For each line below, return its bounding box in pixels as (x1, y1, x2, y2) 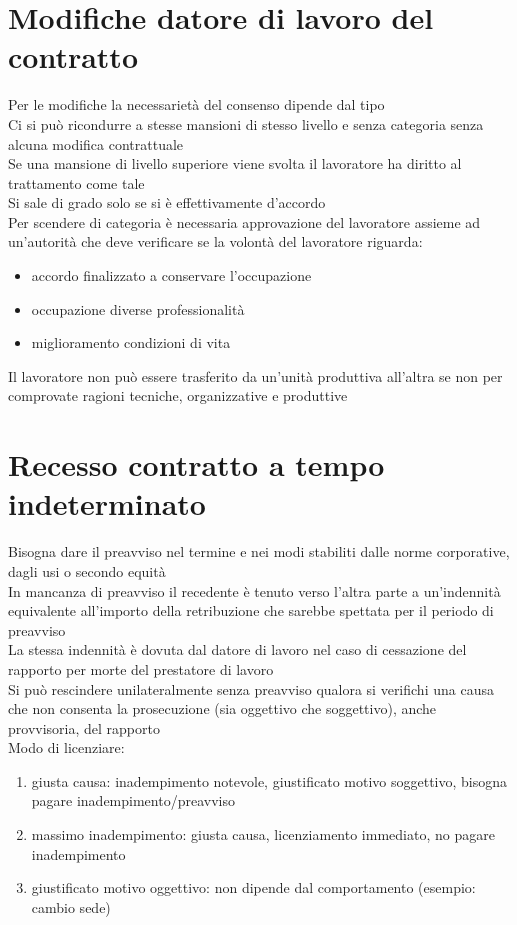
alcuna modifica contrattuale (8, 133, 184, 154)
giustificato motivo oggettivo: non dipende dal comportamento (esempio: (31, 877, 476, 898)
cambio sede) (31, 896, 111, 917)
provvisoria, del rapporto (8, 717, 160, 738)
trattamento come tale (8, 172, 145, 193)
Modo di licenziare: (8, 737, 125, 758)
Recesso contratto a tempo (8, 444, 385, 485)
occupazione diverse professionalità (31, 298, 245, 319)
